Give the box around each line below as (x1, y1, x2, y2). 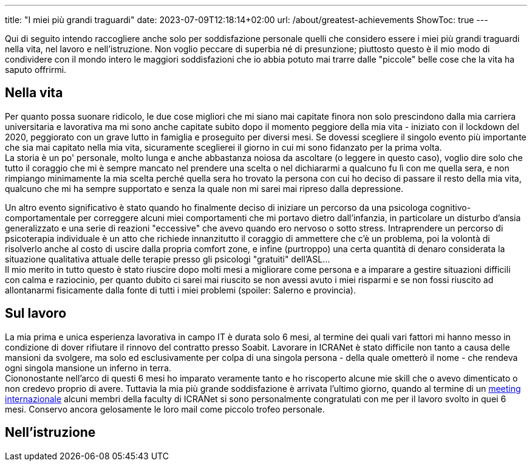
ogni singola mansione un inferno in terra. (5, 362, 171, 373)
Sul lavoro (5, 306, 67, 321)
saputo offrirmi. (5, 64, 67, 75)
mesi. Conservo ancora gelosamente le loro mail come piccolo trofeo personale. (5, 403, 325, 414)
